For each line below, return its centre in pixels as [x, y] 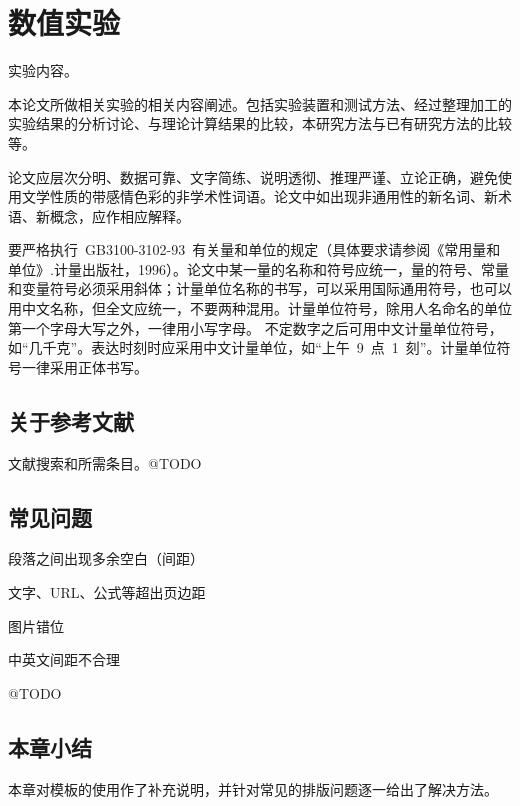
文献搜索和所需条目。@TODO [105, 462]
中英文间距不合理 [64, 659]
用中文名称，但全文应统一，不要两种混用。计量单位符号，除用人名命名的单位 [260, 308]
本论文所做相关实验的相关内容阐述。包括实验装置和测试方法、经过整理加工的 [260, 103]
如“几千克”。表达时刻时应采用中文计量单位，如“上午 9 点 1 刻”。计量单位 [252, 347]
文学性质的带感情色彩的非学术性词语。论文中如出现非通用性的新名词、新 [259, 196]
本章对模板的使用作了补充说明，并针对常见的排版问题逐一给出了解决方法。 [253, 788]
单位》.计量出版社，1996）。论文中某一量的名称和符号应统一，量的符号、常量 [258, 268]
